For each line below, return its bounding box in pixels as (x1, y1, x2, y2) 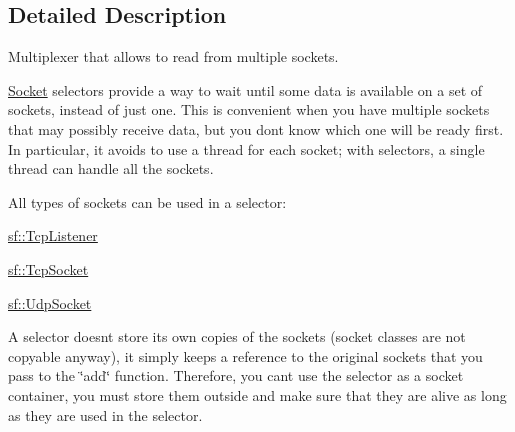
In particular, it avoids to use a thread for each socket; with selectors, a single (8, 138, 485, 159)
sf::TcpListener (8, 225, 98, 246)
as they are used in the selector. (8, 404, 203, 425)
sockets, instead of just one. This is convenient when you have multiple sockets (8, 99, 490, 120)
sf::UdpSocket (8, 292, 92, 313)
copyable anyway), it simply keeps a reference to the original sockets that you (8, 345, 483, 366)
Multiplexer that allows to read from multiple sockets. (8, 46, 339, 67)
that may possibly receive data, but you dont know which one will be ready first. (8, 118, 504, 139)
